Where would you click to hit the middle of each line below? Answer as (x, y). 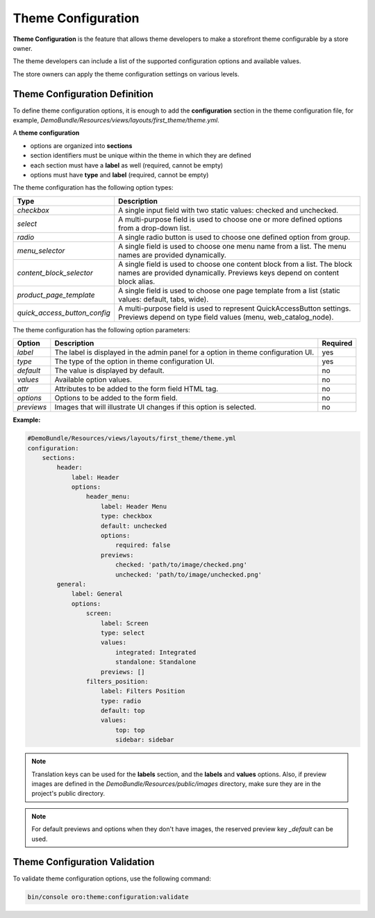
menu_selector (41, 250)
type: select (123, 633)
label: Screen (125, 623)
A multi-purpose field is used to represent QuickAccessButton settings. (235, 308)
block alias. (137, 281)
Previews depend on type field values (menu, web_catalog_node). (226, 317)
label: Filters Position (143, 691)
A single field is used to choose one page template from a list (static (229, 290)
